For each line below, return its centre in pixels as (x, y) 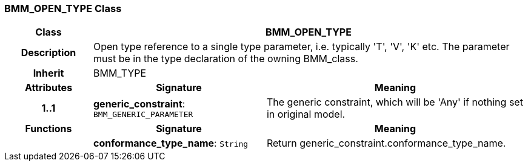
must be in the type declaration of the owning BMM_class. (226, 59)
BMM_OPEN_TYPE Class (63, 8)
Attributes (48, 88)
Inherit (48, 73)
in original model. (306, 114)
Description (48, 53)
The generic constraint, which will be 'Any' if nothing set (395, 102)
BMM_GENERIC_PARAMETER (143, 114)
